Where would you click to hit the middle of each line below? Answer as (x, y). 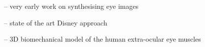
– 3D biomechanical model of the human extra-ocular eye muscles (102, 39)
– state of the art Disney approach (56, 22)
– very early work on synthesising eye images (71, 6)
